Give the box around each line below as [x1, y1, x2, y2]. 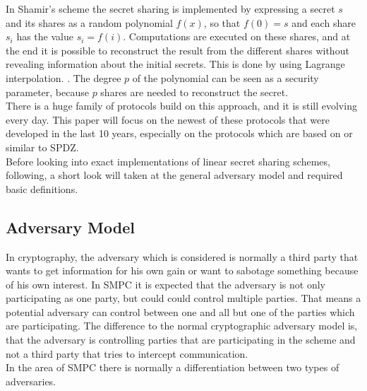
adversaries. [6, 373, 56, 388]
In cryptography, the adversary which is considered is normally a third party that [6, 249, 359, 264]
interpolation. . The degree [6, 70, 121, 85]
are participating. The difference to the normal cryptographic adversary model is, [6, 318, 358, 333]
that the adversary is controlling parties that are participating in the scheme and [6, 332, 356, 347]
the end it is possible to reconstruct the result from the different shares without [6, 42, 349, 57]
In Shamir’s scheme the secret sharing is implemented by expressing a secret [6, 1, 335, 16]
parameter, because [6, 84, 89, 99]
